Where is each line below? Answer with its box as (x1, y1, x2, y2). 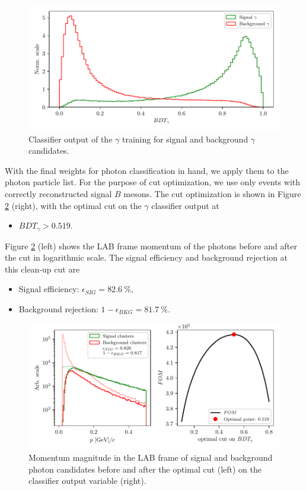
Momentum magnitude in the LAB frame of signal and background (28, 451, 273, 464)
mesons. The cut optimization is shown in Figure (123, 187, 301, 199)
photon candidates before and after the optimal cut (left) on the (28, 463, 262, 475)
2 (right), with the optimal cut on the (5, 199, 142, 211)
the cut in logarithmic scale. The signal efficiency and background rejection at (5, 251, 288, 264)
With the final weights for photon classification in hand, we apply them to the (5, 164, 289, 176)
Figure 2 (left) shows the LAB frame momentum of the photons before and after (5, 239, 297, 252)
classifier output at (151, 199, 219, 211)
